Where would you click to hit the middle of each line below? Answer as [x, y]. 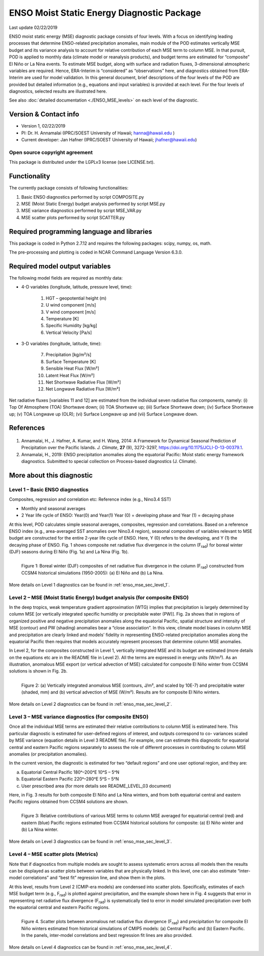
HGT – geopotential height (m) [76, 298]
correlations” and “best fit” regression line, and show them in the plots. [94, 878]
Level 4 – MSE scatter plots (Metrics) [54, 854]
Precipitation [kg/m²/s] [68, 355]
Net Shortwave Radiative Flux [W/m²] [83, 382]
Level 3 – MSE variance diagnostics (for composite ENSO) [79, 717]
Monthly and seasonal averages [53, 508]
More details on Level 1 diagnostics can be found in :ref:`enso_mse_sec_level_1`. [89, 585]
